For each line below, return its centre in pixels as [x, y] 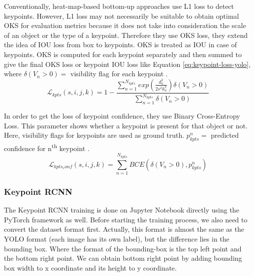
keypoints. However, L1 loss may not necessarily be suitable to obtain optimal [122, 15]
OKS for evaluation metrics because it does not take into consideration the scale [125, 25]
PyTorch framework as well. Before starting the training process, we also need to [126, 219]
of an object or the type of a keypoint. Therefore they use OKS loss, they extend [126, 35]
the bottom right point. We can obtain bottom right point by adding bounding [123, 258]
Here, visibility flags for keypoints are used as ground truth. [94, 135]
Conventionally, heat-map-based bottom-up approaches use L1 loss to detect [119, 6]
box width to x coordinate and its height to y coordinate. [90, 267]
